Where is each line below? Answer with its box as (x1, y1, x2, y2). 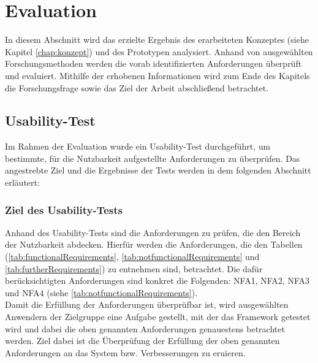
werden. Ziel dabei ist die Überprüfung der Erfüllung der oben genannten (5, 334, 280, 347)
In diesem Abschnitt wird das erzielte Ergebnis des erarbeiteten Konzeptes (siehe (5, 33, 309, 46)
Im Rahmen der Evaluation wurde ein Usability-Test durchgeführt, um (5, 140, 271, 153)
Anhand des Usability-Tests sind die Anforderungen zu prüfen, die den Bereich (5, 226, 301, 239)
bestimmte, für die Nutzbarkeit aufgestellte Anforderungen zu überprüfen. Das (5, 151, 300, 164)
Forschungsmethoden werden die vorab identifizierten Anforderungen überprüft (5, 57, 302, 70)
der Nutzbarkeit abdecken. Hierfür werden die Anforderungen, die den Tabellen (5, 238, 303, 251)
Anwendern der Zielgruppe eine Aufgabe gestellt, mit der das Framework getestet (5, 310, 311, 323)
